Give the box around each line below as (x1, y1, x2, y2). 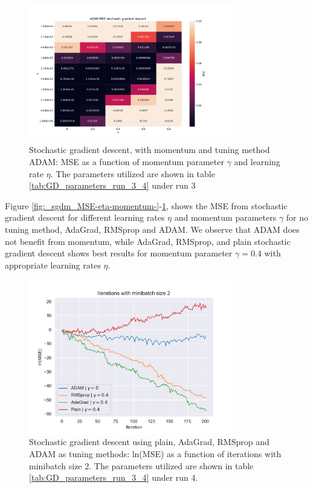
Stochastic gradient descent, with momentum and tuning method (29, 143, 270, 156)
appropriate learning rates (5, 258, 101, 271)
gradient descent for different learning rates (5, 211, 165, 224)
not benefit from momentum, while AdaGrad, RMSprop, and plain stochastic (5, 235, 291, 247)
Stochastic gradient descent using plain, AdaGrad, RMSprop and (29, 435, 269, 448)
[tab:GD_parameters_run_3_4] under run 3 (29, 179, 196, 192)
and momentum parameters (174, 211, 277, 224)
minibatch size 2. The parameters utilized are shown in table (29, 459, 254, 472)
